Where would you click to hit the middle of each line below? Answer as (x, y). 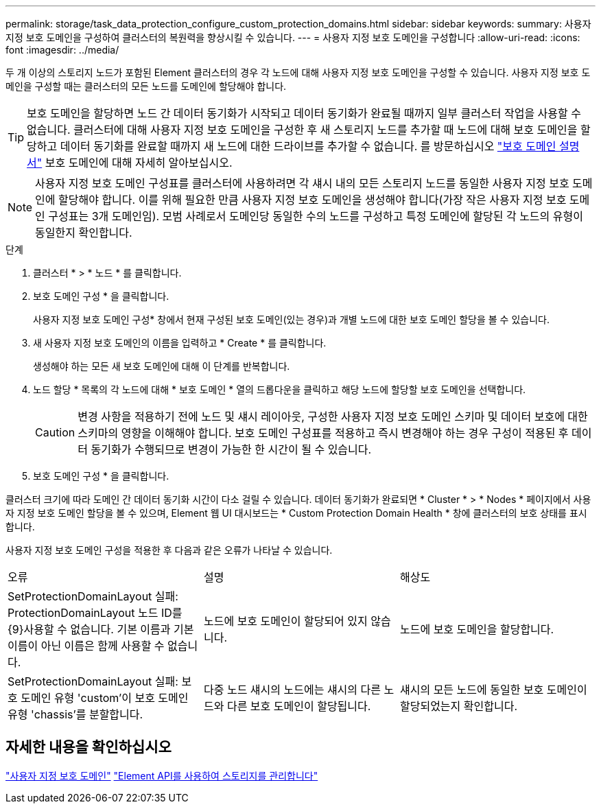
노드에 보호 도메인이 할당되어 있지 (285, 621)
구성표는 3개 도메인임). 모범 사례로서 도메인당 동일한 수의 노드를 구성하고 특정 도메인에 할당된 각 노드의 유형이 (316, 216)
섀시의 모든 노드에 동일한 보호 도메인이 (493, 690)
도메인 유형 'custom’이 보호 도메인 (105, 698)
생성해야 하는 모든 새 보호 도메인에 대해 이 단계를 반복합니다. (162, 366)
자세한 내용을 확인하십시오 (89, 747)
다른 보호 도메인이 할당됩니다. (299, 706)
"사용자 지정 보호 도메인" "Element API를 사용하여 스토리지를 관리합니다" (162, 775)
